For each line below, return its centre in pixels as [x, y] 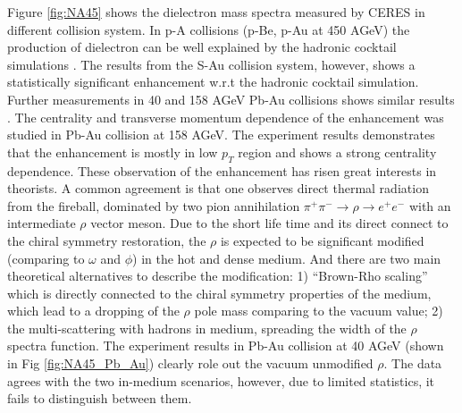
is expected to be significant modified [322, 240]
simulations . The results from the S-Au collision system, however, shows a [211, 64]
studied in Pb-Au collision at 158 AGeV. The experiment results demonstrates [221, 135]
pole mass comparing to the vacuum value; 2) [319, 311]
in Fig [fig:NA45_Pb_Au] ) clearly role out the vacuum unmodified [190, 363]
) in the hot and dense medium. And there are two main [287, 258]
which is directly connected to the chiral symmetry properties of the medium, [219, 293]
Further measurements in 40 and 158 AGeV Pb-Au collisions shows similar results [231, 99]
